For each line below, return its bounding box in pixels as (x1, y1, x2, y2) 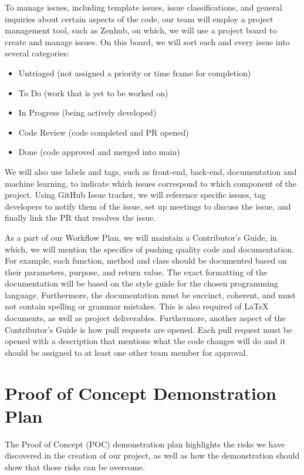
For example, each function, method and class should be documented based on (5, 254, 287, 267)
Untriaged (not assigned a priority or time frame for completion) (18, 66, 251, 79)
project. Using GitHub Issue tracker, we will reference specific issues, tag (5, 188, 266, 201)
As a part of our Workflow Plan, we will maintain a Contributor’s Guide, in (5, 231, 277, 243)
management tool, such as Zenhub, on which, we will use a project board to (5, 24, 277, 36)
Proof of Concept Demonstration (5, 380, 276, 405)
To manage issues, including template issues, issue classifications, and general (5, 1, 282, 13)
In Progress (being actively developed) (18, 106, 157, 119)
